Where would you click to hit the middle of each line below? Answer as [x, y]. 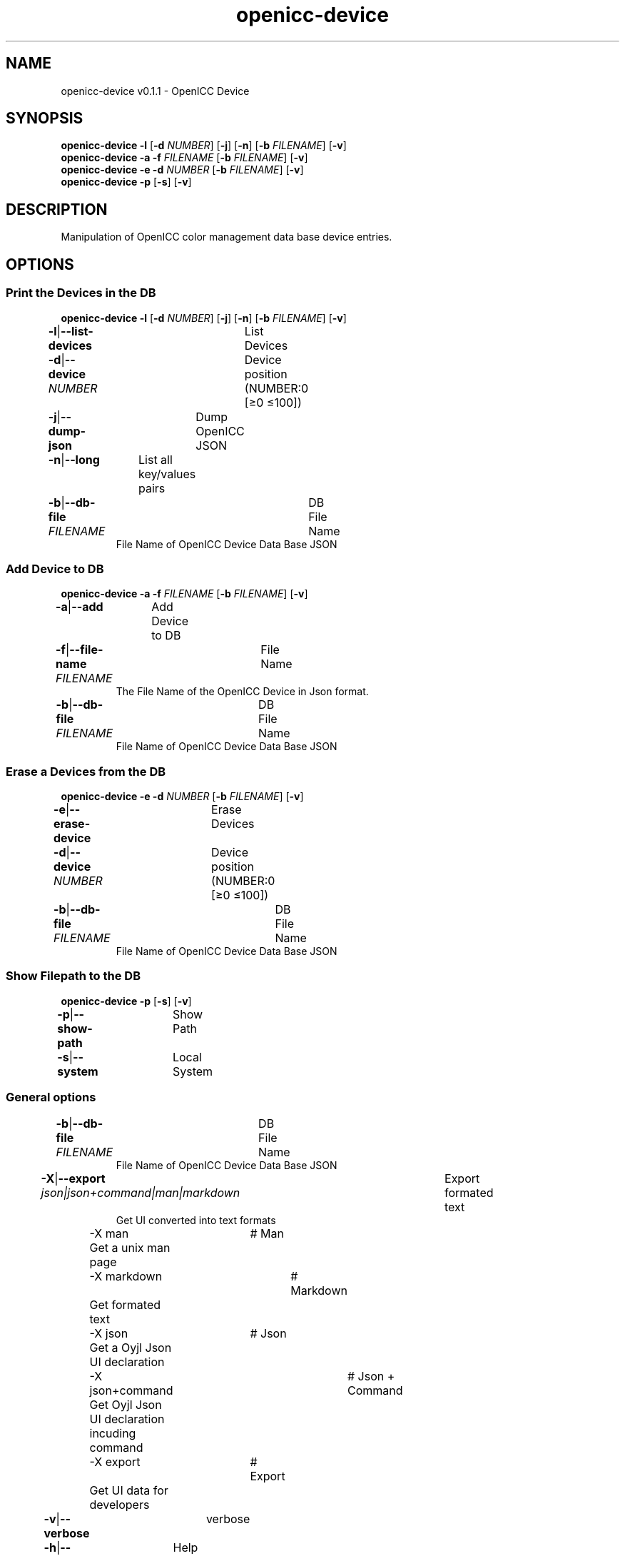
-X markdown [126, 1276]
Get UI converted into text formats [196, 1220]
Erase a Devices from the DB [86, 771]
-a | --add [80, 607]
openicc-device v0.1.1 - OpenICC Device [155, 91]
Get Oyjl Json [126, 1404]
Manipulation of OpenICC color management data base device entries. [227, 237]
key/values [167, 474]
